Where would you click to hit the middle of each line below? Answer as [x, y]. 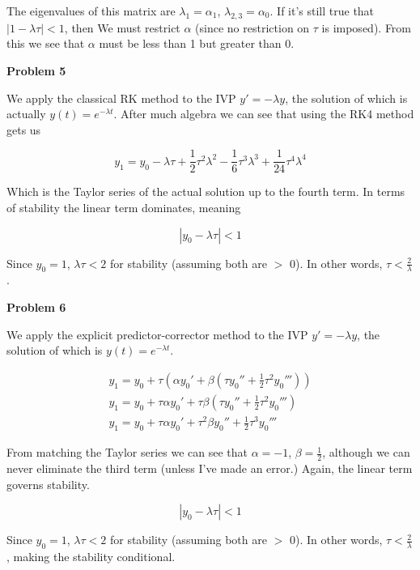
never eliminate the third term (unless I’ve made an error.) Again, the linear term [210, 468]
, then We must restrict [122, 27]
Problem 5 [36, 70]
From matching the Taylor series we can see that [127, 452]
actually [26, 114]
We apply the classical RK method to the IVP [121, 98]
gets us [24, 129]
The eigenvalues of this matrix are [91, 11]
